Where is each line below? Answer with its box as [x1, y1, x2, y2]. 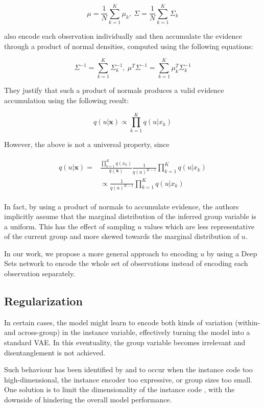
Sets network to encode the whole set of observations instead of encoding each [4, 258, 248, 269]
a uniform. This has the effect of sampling [4, 221, 135, 231]
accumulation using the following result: [4, 95, 129, 106]
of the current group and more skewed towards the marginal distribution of [4, 231, 239, 242]
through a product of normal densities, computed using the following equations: [4, 40, 253, 51]
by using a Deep [206, 248, 257, 258]
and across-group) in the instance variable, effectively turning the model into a [4, 327, 250, 338]
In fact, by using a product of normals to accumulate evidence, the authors [4, 201, 239, 211]
